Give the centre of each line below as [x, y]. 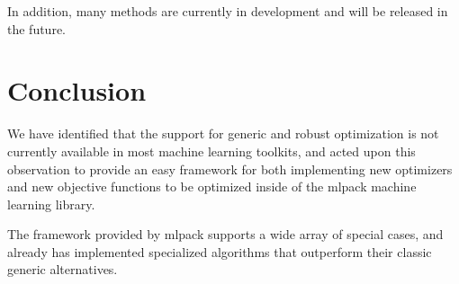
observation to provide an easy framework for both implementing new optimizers [230, 169]
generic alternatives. [63, 269]
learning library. [51, 204]
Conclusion [77, 90]
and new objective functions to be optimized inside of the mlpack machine [212, 186]
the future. [37, 28]
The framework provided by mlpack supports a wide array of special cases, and [225, 234]
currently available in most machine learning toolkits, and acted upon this [211, 151]
